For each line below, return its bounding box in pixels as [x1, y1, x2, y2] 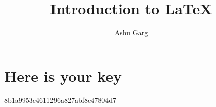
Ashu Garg [114, 27, 148, 38]
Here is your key [4, 65, 122, 86]
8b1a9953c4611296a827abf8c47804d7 [4, 94, 117, 105]
